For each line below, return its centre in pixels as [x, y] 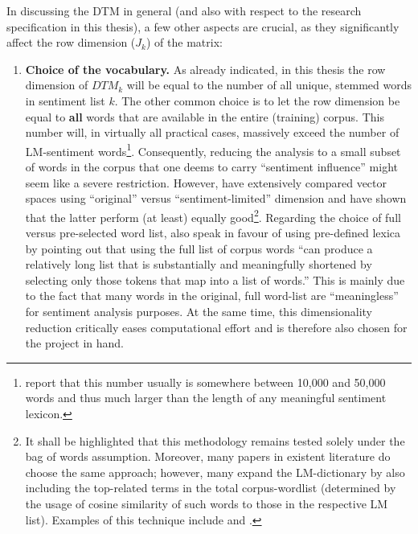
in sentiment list [65, 100]
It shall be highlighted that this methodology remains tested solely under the [215, 440]
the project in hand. [74, 343]
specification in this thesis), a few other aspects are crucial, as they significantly [203, 26]
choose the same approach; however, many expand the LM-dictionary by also [215, 472]
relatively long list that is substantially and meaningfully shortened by [199, 264]
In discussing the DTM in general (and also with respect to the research [184, 10]
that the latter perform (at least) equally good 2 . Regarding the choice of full [213, 216]
